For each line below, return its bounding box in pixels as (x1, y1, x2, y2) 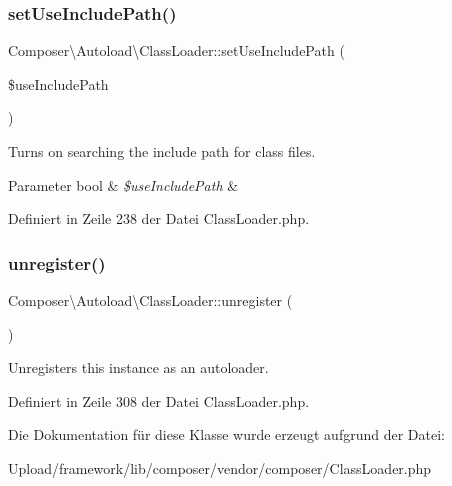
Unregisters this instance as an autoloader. (8, 357, 269, 378)
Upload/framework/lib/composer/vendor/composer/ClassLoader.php (8, 457, 432, 478)
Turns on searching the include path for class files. (8, 141, 316, 161)
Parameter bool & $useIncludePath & (8, 174, 239, 195)
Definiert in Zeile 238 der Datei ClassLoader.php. (8, 208, 310, 229)
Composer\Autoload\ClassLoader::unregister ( (8, 290, 293, 310)
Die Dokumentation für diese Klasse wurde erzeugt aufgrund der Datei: (8, 424, 445, 445)
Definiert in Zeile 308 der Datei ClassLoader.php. (8, 390, 310, 411)
